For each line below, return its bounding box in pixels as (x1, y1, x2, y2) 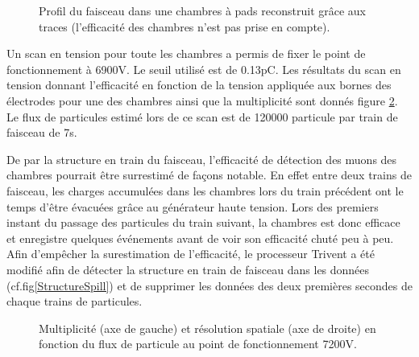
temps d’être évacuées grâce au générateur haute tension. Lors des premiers (6, 198, 379, 215)
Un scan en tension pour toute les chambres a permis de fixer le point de (6, 45, 366, 62)
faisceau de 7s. (6, 124, 77, 141)
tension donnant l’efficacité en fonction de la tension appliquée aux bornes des (6, 76, 392, 93)
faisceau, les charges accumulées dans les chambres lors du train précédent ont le (6, 182, 404, 199)
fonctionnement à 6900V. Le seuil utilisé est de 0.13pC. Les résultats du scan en (6, 60, 401, 77)
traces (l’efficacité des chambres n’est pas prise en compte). (39, 18, 330, 35)
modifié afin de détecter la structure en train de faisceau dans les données (6, 261, 370, 277)
